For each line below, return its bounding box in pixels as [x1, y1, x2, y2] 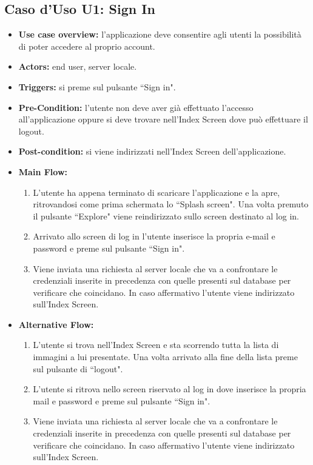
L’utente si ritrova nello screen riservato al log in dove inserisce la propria [33, 383, 306, 395]
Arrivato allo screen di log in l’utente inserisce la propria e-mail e [33, 230, 275, 243]
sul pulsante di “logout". [33, 362, 123, 375]
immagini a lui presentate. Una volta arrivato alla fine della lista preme [33, 350, 298, 363]
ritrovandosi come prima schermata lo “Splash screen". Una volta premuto [33, 198, 309, 210]
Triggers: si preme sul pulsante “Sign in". [18, 80, 176, 93]
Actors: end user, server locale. [18, 60, 137, 73]
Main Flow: [18, 165, 67, 178]
